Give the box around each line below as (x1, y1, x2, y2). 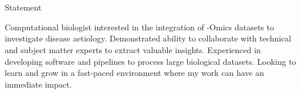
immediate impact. (5, 78, 72, 90)
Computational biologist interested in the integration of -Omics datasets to (5, 20, 274, 33)
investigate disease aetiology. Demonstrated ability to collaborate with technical (5, 32, 292, 44)
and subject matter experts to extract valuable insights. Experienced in (5, 43, 261, 55)
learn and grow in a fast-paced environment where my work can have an (5, 67, 265, 79)
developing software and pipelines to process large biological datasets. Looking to (5, 55, 296, 67)
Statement (5, 1, 42, 13)
